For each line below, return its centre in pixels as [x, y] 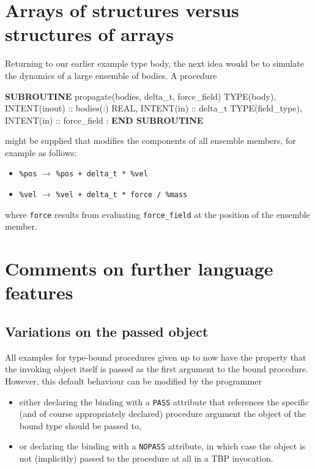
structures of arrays [89, 34]
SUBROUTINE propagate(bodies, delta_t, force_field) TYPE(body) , [141, 96]
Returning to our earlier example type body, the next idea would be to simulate [154, 63]
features [39, 292]
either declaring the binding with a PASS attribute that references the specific [164, 401]
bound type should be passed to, [80, 425]
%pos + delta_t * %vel [102, 174]
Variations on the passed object [107, 331]
